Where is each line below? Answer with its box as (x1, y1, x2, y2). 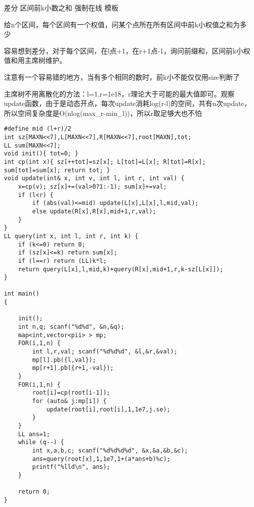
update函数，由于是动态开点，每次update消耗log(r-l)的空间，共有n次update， (4, 98, 251, 108)
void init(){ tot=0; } (4, 150, 79, 157)
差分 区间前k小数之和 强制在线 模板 (4, 2, 119, 12)
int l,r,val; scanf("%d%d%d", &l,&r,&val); (32, 348, 177, 355)
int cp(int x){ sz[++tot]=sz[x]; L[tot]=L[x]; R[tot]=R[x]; (4, 158, 206, 165)
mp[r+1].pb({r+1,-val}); (32, 364, 114, 372)
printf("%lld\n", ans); (32, 463, 110, 471)
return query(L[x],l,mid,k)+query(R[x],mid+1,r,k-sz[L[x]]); (18, 265, 223, 273)
